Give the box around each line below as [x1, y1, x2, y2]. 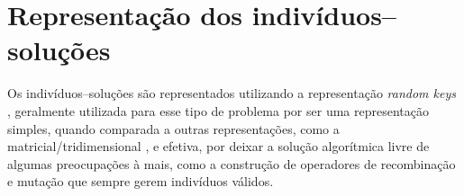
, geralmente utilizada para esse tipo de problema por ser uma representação [7, 101, 429, 120]
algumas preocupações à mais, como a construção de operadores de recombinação [7, 154, 456, 173]
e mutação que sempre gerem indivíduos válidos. [7, 172, 274, 191]
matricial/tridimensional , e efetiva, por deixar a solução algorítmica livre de [7, 137, 430, 156]
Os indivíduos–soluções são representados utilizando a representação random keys [7, 84, 456, 102]
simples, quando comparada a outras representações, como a [7, 119, 340, 138]
